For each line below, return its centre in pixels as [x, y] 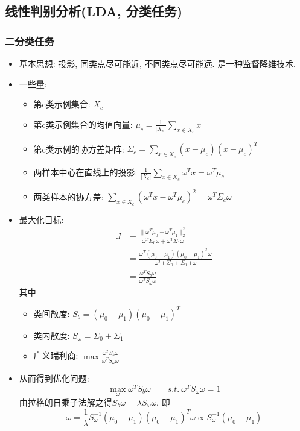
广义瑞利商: [56, 355]
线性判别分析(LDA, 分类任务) [94, 11]
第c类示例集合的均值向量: [83, 124]
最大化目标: [41, 219]
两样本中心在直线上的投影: [85, 171]
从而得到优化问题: [54, 378]
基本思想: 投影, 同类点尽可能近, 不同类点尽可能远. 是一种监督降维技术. [157, 63]
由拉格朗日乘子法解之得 [65, 402]
